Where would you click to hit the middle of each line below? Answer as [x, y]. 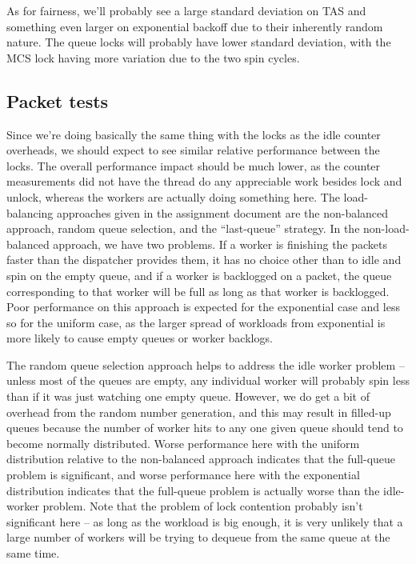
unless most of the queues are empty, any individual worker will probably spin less [208, 380]
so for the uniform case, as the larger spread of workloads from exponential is [196, 322]
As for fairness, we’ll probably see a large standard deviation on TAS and [186, 10]
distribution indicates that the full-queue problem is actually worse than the [193, 490]
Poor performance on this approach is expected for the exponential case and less [203, 307]
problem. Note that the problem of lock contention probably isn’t [203, 506]
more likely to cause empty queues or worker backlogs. [140, 338]
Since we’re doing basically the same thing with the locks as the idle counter [194, 134]
